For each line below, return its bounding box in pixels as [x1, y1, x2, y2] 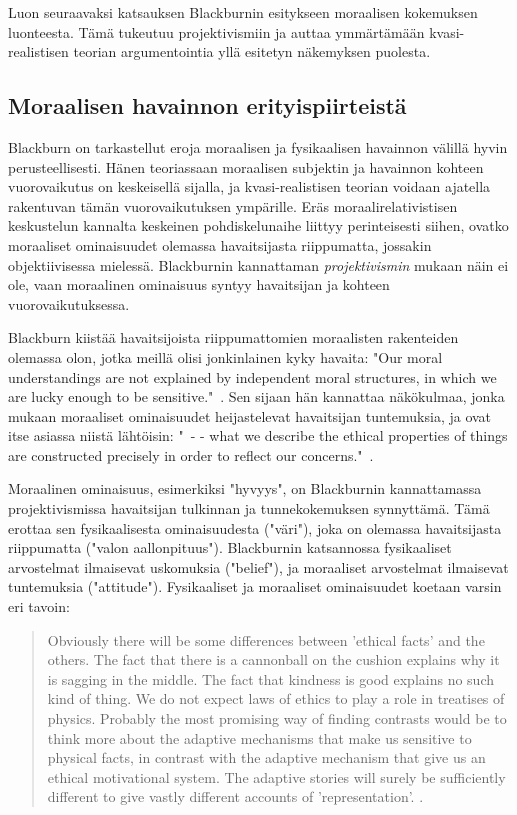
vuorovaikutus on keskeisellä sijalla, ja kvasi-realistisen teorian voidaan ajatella [8, 176, 491, 197]
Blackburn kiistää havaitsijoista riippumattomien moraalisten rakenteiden [8, 327, 459, 348]
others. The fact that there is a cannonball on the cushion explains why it [47, 649, 500, 670]
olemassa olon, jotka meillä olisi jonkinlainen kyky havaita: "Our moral [8, 346, 443, 367]
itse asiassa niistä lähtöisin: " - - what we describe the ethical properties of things [8, 425, 508, 446]
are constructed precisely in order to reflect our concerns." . [8, 444, 374, 465]
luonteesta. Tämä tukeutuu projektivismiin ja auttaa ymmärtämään [8, 21, 425, 42]
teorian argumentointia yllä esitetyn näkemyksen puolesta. [73, 41, 431, 62]
